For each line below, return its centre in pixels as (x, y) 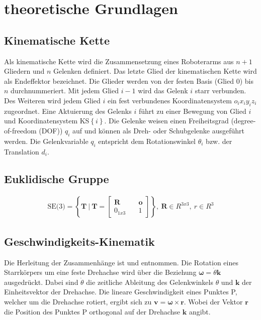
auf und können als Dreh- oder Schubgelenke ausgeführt (159, 130)
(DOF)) (51, 130)
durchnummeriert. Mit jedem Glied (65, 91)
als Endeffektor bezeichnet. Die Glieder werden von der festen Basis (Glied (119, 81)
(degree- (243, 121)
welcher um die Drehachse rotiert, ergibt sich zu (78, 301)
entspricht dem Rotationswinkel (147, 141)
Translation (22, 151)
